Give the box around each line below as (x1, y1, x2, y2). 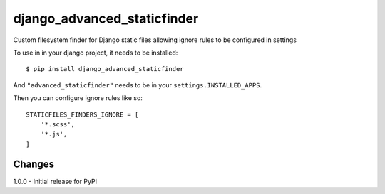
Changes (13, 158, 55, 171)
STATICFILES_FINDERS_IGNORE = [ (26, 110, 139, 119)
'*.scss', (40, 120, 75, 128)
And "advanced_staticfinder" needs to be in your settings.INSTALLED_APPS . (13, 80, 262, 89)
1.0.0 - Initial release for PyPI (13, 177, 98, 185)
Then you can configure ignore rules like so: (13, 94, 143, 102)
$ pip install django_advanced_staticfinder (26, 65, 185, 73)
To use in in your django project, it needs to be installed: (13, 48, 178, 57)
